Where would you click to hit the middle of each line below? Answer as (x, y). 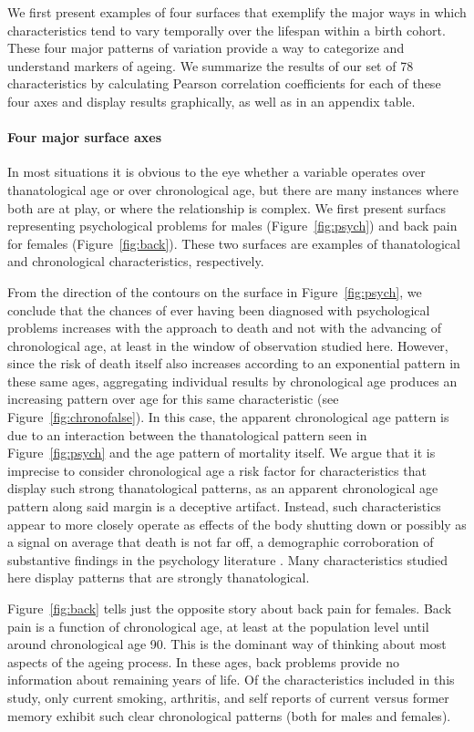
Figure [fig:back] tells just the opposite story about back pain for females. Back (230, 608)
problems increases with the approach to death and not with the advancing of (224, 328)
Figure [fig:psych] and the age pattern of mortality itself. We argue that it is (222, 453)
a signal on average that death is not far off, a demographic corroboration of (221, 542)
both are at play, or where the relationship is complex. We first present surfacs (227, 207)
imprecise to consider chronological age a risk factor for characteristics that (217, 470)
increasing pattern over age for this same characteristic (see (173, 399)
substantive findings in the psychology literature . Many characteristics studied (227, 559)
